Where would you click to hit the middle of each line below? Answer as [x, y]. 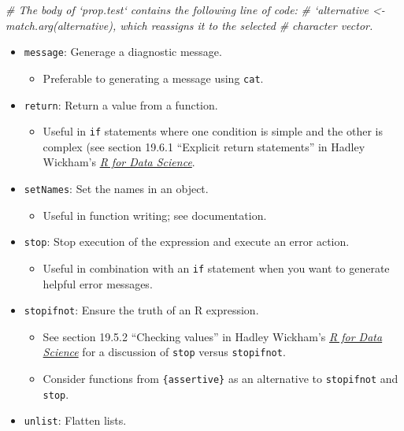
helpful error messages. [98, 283]
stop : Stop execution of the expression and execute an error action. [187, 242]
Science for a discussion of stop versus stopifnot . [164, 352]
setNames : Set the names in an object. [116, 188]
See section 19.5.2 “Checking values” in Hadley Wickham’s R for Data [213, 336]
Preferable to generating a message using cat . [153, 78]
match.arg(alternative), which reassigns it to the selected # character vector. [189, 25]
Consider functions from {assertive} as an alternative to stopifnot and [221, 379]
